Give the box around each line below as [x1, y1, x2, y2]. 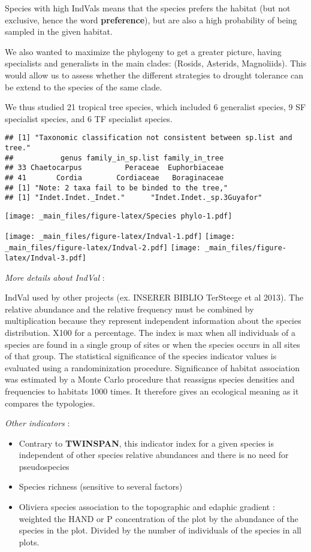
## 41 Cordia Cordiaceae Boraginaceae [5, 173, 224, 182]
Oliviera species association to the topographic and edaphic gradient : [19, 501, 275, 513]
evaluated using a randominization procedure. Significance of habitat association [5, 361, 300, 374]
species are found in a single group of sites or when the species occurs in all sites [5, 338, 300, 350]
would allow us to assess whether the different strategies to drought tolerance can [5, 68, 304, 81]
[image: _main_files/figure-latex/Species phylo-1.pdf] [5, 211, 233, 220]
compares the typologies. [5, 396, 95, 409]
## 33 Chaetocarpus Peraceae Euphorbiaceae [5, 163, 224, 172]
